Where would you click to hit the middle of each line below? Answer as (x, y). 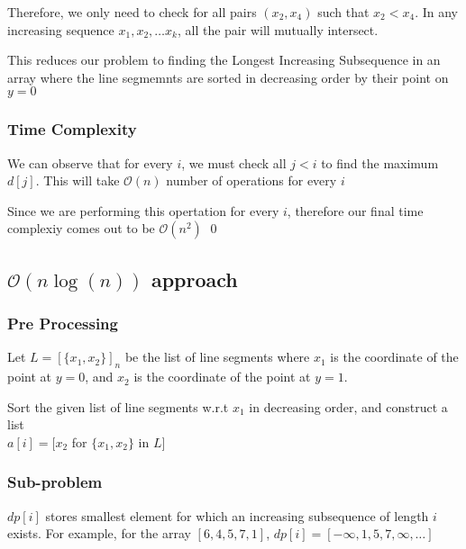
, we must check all (234, 162)
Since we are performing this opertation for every (143, 210)
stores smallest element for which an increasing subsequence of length (237, 515)
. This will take (78, 180)
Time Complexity (72, 129)
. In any (436, 12)
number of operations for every (251, 180)
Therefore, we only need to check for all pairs (132, 12)
